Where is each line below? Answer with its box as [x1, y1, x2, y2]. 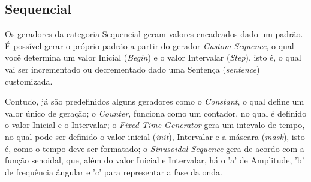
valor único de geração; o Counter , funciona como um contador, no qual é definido [5, 106, 307, 119]
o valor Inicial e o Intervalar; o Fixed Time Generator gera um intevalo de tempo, [5, 118, 305, 131]
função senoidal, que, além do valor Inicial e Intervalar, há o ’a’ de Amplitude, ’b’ [5, 154, 304, 166]
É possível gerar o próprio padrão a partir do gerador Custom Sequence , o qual [5, 39, 294, 52]
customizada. [5, 74, 53, 87]
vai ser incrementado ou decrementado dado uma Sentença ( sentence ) [5, 62, 260, 75]
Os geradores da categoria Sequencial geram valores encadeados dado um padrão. [5, 28, 303, 40]
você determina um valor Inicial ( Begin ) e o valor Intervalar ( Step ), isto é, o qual [5, 51, 301, 64]
